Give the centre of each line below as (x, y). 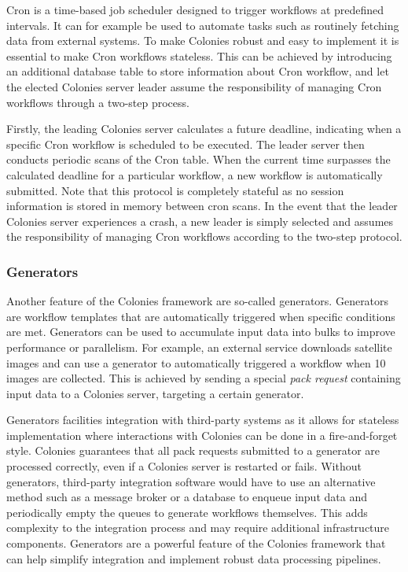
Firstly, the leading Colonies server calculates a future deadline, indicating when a (204, 129)
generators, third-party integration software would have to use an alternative (191, 481)
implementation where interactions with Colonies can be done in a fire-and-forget (202, 435)
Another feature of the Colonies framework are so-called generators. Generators (198, 301)
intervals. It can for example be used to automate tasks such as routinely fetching (203, 25)
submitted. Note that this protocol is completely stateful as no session (175, 190)
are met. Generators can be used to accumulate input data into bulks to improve (201, 332)
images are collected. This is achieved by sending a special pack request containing (204, 378)
